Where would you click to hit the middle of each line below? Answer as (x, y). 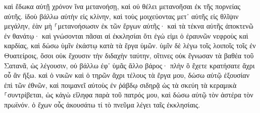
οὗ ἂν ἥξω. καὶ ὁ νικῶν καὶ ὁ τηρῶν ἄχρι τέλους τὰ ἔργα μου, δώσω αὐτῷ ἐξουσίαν (127, 75)
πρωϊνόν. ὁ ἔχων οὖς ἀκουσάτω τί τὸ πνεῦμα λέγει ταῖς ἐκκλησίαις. (102, 104)
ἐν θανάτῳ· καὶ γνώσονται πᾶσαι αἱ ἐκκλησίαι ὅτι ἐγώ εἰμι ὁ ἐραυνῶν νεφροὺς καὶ (126, 35)
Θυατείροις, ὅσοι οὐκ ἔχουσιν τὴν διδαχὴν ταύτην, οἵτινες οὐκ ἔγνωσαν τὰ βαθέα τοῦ (129, 55)
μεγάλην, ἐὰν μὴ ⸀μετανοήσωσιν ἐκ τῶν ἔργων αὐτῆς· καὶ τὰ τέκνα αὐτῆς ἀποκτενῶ (129, 26)
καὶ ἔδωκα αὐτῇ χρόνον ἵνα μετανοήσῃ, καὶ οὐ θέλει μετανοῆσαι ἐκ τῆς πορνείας (122, 6)
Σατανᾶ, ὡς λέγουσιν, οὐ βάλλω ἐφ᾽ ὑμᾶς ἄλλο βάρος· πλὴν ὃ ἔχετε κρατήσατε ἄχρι (129, 65)
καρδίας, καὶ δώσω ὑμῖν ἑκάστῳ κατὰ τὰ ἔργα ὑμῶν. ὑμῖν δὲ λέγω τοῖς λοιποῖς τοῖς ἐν (130, 45)
